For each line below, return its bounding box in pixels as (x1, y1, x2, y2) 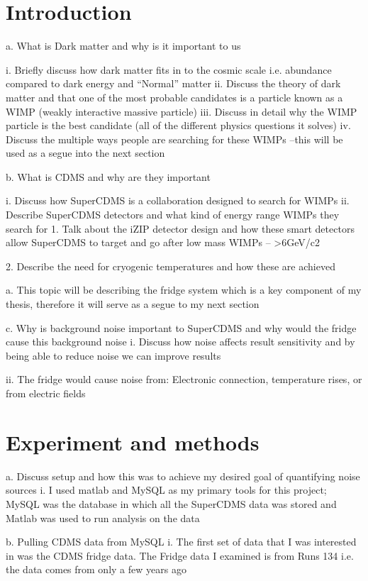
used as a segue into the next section (6, 145, 165, 160)
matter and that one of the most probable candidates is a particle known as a (6, 89, 343, 104)
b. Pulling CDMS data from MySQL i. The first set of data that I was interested (6, 534, 357, 549)
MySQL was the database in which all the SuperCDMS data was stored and (6, 496, 337, 511)
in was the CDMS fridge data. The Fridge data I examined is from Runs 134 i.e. (6, 548, 354, 563)
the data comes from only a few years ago (6, 562, 186, 577)
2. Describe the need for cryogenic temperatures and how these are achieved (6, 258, 335, 273)
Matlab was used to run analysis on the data (6, 510, 200, 525)
